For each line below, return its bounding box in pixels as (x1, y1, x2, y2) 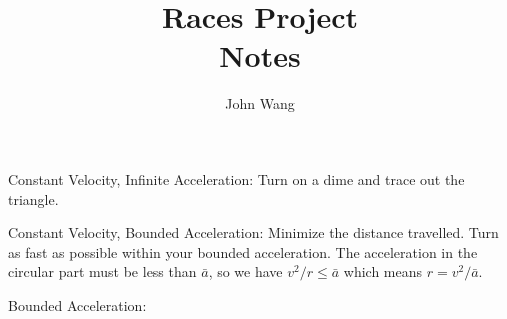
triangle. (8, 188, 59, 209)
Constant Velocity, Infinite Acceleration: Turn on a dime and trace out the (8, 168, 465, 189)
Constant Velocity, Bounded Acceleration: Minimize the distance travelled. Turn (8, 222, 499, 243)
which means (343, 261, 423, 282)
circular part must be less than (8, 261, 197, 282)
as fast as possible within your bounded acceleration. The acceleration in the (8, 241, 478, 262)
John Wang (225, 93, 295, 114)
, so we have (208, 261, 283, 282)
